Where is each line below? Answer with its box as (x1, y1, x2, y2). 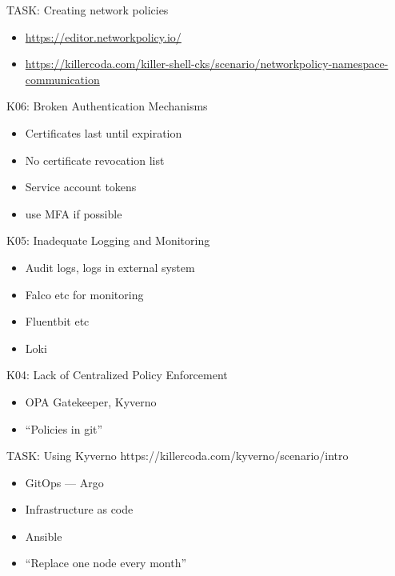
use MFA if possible (25, 205, 122, 222)
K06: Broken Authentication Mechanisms (6, 98, 208, 114)
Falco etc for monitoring (25, 286, 144, 302)
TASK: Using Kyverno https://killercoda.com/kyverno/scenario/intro (6, 447, 349, 464)
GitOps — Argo (25, 474, 104, 490)
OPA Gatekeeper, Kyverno (25, 393, 157, 410)
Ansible (25, 527, 62, 544)
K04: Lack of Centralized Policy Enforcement (6, 366, 228, 383)
